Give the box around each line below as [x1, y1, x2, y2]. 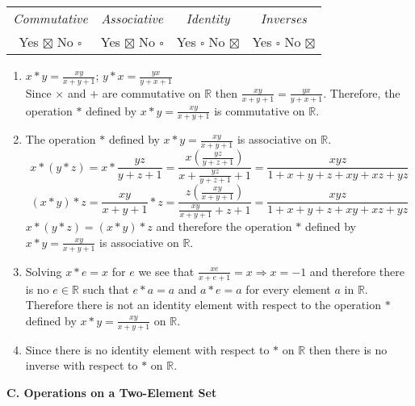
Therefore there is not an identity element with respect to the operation [25, 296, 381, 313]
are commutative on [102, 84, 201, 101]
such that [82, 280, 129, 297]
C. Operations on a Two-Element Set [6, 383, 217, 400]
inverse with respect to [25, 357, 138, 374]
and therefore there [309, 262, 405, 279]
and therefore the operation [156, 218, 292, 235]
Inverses [260, 9, 307, 27]
